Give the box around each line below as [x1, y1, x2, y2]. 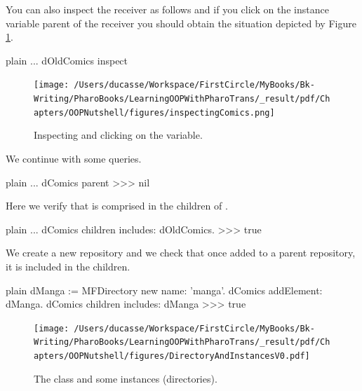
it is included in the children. [6, 259, 130, 273]
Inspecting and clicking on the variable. [34, 128, 203, 142]
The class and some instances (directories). [34, 371, 217, 385]
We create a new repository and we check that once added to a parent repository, [6, 245, 356, 260]
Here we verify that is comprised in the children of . [6, 198, 228, 213]
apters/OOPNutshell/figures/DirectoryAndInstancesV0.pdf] [34, 351, 310, 361]
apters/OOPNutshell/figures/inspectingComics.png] [34, 107, 275, 118]
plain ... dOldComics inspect [6, 53, 128, 67]
